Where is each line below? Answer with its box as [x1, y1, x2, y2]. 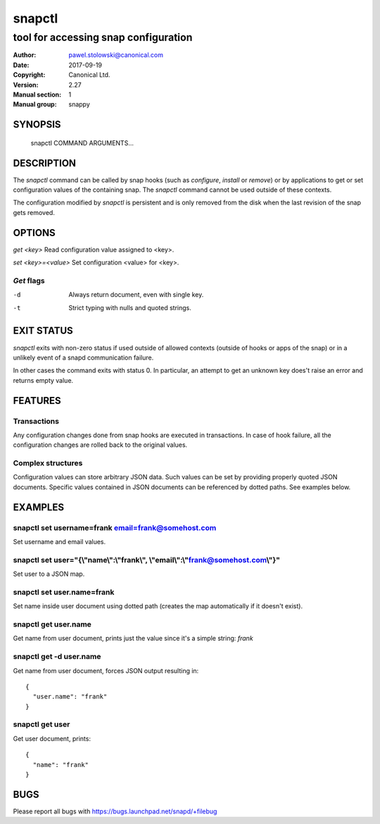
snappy [68, 100, 91, 109]
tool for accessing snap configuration [13, 31, 193, 44]
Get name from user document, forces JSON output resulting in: [13, 666, 199, 675]
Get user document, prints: [13, 734, 91, 743]
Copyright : [13, 70, 46, 79]
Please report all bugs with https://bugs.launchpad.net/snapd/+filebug [13, 807, 217, 816]
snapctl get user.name [13, 620, 91, 629]
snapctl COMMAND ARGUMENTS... [30, 138, 134, 147]
